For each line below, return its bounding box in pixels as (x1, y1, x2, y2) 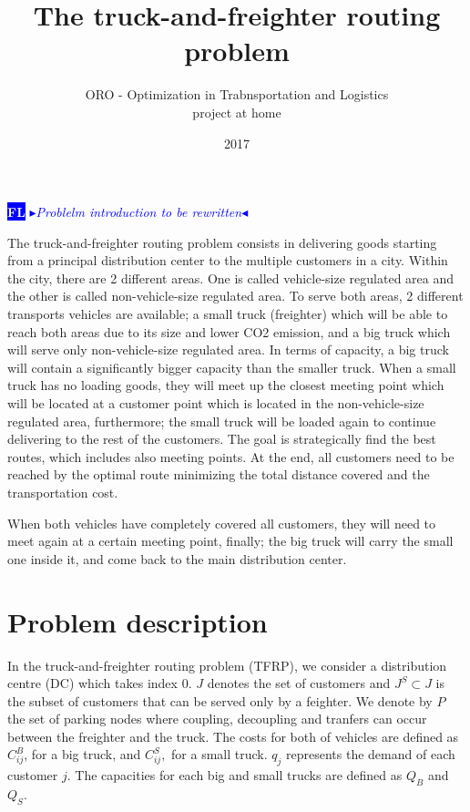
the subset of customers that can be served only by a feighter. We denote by (7, 691, 433, 710)
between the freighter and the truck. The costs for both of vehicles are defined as (7, 726, 459, 745)
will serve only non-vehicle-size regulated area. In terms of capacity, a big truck (7, 340, 449, 359)
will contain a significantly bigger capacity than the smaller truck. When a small (7, 357, 456, 376)
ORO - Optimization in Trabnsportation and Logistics (85, 85, 389, 104)
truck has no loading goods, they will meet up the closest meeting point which (7, 375, 444, 395)
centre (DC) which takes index (7, 673, 178, 693)
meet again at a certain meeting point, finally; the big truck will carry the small (7, 531, 454, 550)
